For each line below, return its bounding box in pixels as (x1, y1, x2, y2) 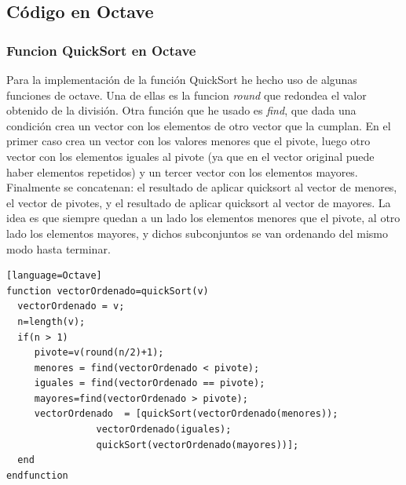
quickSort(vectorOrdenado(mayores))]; (96, 439, 299, 450)
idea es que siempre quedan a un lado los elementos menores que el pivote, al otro (6, 210, 401, 226)
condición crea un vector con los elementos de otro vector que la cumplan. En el (6, 117, 391, 133)
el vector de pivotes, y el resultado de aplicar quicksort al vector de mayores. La (6, 194, 391, 210)
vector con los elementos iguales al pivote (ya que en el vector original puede (6, 148, 375, 164)
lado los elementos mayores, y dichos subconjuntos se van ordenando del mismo (6, 224, 388, 241)
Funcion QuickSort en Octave (6, 40, 196, 60)
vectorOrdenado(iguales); (96, 424, 232, 436)
